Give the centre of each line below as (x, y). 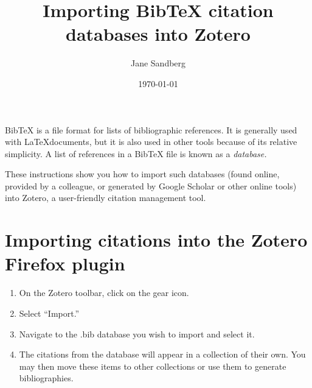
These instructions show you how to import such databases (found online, (142, 174)
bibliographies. (46, 378)
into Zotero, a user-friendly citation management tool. (106, 198)
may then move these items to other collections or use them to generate (153, 366)
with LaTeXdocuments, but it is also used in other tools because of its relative (151, 142)
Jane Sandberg (158, 63)
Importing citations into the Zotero (156, 240)
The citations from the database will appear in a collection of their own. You (162, 354)
